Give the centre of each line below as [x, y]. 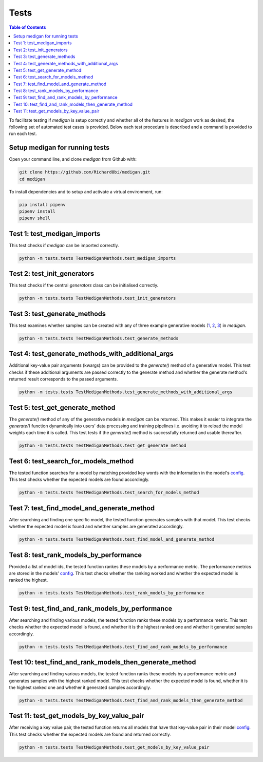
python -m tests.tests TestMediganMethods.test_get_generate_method [103, 446]
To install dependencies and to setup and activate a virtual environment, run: [86, 191]
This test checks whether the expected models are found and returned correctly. [90, 734]
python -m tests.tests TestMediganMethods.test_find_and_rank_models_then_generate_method [131, 700]
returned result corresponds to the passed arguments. [64, 379]
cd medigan [32, 179]
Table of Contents [28, 27]
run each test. [23, 133]
